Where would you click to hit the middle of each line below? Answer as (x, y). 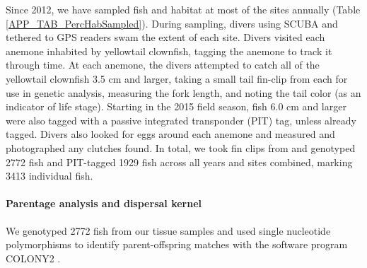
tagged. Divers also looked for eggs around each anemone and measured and (170, 134)
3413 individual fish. (49, 176)
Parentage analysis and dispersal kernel (104, 203)
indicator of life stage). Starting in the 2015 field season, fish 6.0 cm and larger (176, 106)
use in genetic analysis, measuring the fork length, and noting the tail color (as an (183, 92)
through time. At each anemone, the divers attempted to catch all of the (163, 65)
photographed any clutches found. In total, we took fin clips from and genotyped (181, 147)
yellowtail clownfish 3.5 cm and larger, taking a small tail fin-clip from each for (177, 78)
